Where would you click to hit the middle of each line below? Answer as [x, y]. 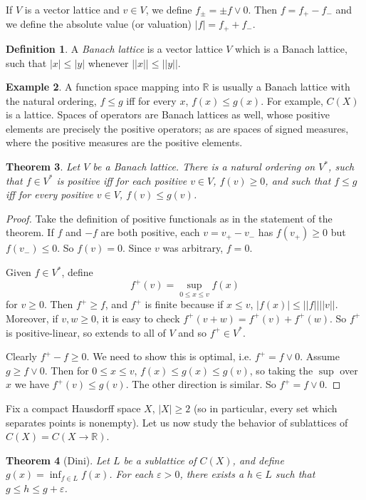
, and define [258, 460]
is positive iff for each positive [122, 180]
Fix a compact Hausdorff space [73, 408]
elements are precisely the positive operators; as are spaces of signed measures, [177, 128]
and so [192, 332]
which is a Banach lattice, [291, 48]
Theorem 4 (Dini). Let [58, 460]
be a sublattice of [160, 460]
